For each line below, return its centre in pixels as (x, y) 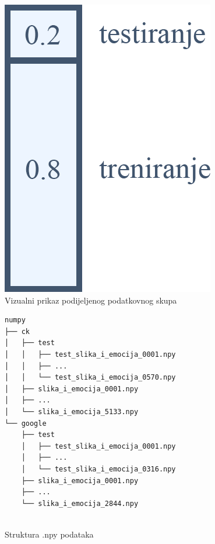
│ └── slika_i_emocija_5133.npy (72, 412)
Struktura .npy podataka (49, 534)
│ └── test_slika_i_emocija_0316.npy (98, 469)
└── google (26, 423)
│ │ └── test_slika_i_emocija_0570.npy (90, 378)
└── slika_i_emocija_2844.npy (80, 503)
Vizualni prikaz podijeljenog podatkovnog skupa (91, 300)
